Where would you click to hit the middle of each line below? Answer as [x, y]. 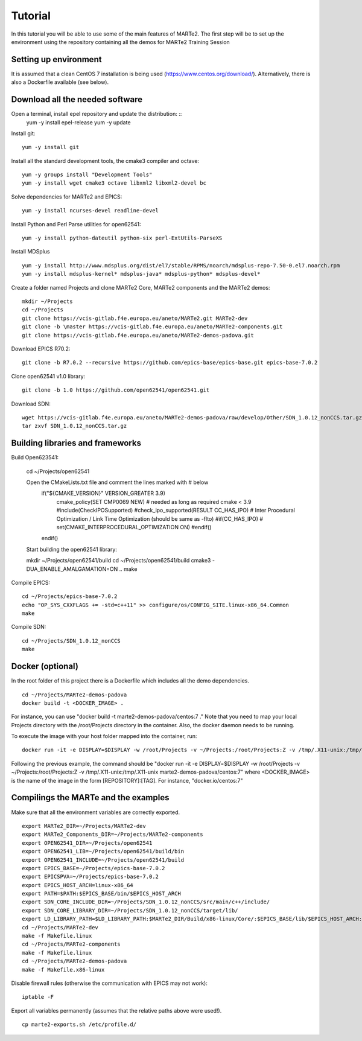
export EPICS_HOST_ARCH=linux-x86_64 [78, 885]
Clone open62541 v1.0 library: [48, 376]
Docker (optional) [45, 667]
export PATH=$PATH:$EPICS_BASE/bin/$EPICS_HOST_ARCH [101, 894]
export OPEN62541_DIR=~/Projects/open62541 [87, 843]
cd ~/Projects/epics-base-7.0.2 [70, 597]
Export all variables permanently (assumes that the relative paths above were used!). [116, 1010]
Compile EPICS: [31, 582]
